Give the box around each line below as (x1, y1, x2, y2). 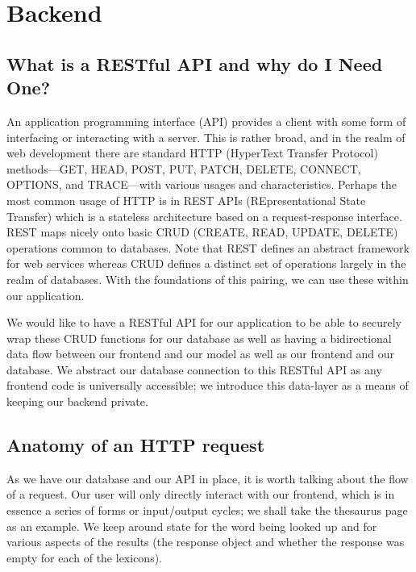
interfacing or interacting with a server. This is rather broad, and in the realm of (6, 128, 406, 145)
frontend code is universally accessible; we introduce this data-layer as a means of (6, 377, 409, 394)
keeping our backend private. (6, 393, 148, 410)
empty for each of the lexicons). (6, 549, 162, 566)
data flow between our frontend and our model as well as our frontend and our (6, 345, 395, 362)
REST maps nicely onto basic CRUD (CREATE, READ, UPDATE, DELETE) (6, 223, 398, 240)
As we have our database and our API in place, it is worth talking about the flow (6, 470, 409, 486)
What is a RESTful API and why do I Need (6, 51, 383, 76)
